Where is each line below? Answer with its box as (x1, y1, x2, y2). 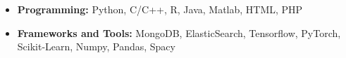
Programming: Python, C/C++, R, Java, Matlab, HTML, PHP (17, 2, 303, 16)
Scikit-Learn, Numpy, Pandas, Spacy (17, 39, 175, 54)
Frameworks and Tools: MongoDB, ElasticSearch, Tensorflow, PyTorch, (17, 25, 341, 40)
